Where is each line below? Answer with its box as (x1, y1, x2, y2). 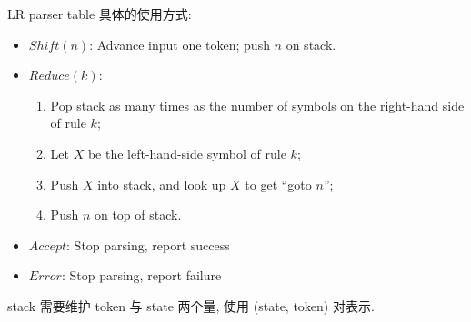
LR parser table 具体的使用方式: (7, 5, 192, 23)
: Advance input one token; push (89, 34, 270, 54)
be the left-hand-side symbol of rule (87, 143, 286, 162)
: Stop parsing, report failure (61, 266, 222, 285)
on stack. (286, 34, 336, 54)
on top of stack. (94, 205, 182, 224)
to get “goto (245, 174, 312, 193)
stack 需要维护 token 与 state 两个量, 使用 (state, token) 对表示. (7, 296, 375, 315)
